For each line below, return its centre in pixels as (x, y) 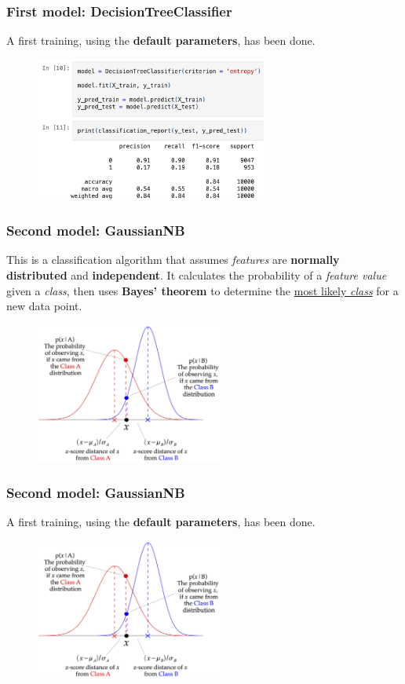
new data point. (44, 306)
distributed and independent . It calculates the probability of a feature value (197, 275)
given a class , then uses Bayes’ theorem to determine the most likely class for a (202, 290)
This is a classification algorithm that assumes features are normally (173, 260)
